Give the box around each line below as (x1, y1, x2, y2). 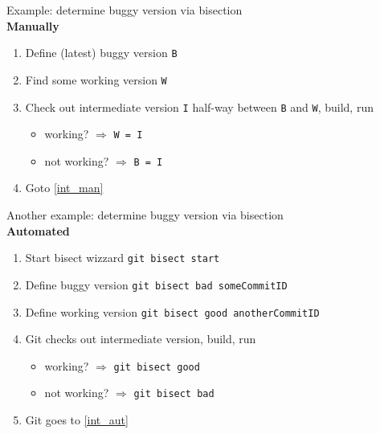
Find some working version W (25, 71, 167, 88)
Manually (6, 17, 59, 34)
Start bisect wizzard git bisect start (25, 249, 220, 266)
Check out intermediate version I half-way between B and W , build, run (25, 98, 374, 115)
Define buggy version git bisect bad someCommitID (25, 276, 288, 293)
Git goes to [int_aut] (25, 411, 129, 428)
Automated (6, 222, 70, 239)
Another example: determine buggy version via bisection (6, 207, 284, 223)
